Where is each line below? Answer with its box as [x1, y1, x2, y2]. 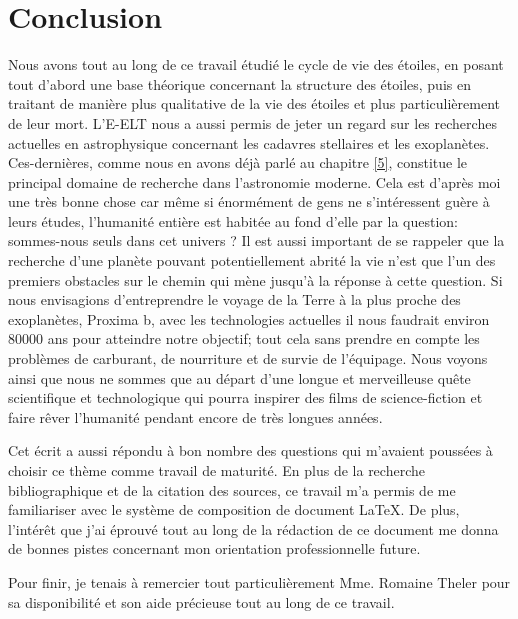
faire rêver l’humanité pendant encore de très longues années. [8, 406, 383, 427]
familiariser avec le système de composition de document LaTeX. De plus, [8, 499, 460, 520]
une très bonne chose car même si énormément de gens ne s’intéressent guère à [8, 191, 490, 212]
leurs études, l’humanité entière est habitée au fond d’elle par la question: [8, 210, 458, 231]
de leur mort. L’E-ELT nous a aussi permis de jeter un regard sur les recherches [8, 112, 497, 133]
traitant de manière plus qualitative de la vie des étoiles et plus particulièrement [8, 93, 501, 114]
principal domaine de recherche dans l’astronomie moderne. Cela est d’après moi [8, 171, 501, 192]
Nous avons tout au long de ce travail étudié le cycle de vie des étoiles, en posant [8, 54, 504, 75]
